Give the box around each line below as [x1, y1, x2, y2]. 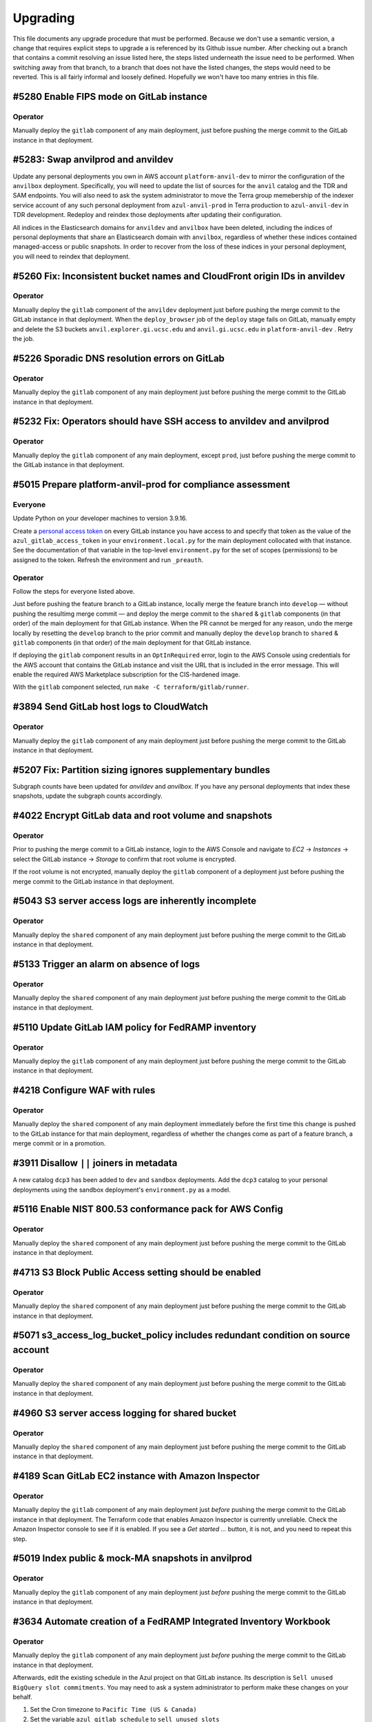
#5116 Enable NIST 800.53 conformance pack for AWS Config [12, 1203, 284, 1215]
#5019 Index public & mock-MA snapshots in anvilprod [12, 1553, 252, 1564]
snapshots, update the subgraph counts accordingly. [12, 792, 163, 800]
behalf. [12, 1692, 32, 1701]
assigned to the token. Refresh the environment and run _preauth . [12, 555, 204, 564]
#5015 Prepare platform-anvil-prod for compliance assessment [12, 479, 291, 490]
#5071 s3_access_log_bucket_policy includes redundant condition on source [12, 1329, 351, 1341]
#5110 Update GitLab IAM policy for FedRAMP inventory [12, 1021, 257, 1033]
